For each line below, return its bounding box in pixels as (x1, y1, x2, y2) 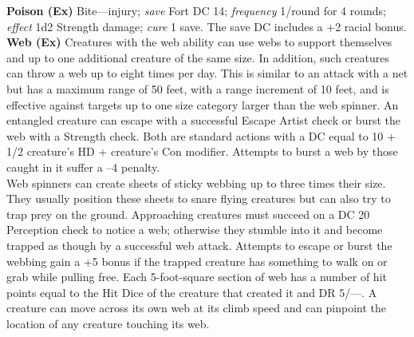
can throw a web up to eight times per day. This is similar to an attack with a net (6, 65, 408, 81)
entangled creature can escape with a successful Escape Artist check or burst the (6, 112, 400, 129)
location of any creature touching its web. (6, 315, 210, 331)
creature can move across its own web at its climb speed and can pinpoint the (6, 299, 387, 316)
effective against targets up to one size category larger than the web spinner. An (6, 96, 399, 113)
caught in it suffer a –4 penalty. (6, 158, 160, 175)
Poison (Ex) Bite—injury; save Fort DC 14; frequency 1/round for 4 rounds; (6, 2, 386, 18)
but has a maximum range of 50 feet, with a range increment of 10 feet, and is (6, 80, 389, 97)
